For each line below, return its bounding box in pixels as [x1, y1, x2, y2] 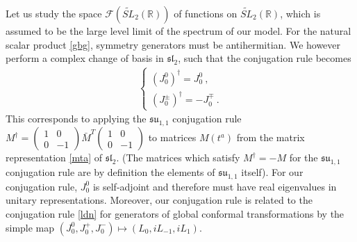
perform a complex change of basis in [6, 51, 164, 65]
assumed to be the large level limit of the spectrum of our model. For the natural [6, 24, 351, 38]
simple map [6, 220, 55, 234]
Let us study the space [6, 6, 102, 20]
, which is [280, 6, 321, 20]
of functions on [174, 6, 238, 20]
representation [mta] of [6, 150, 102, 165]
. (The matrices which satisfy [116, 150, 240, 165]
